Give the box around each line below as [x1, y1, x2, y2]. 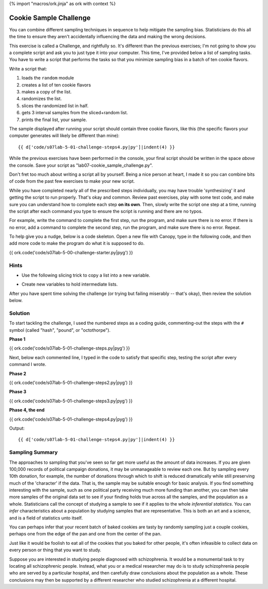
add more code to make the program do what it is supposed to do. [9, 240, 145, 246]
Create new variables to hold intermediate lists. [21, 281, 118, 288]
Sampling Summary [9, 449, 58, 456]
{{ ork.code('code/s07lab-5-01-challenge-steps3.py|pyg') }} [9, 398, 133, 404]
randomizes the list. [21, 96, 62, 102]
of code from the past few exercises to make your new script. [9, 178, 135, 184]
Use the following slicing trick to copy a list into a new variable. [21, 272, 150, 278]
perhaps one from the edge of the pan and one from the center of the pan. [9, 531, 162, 537]
